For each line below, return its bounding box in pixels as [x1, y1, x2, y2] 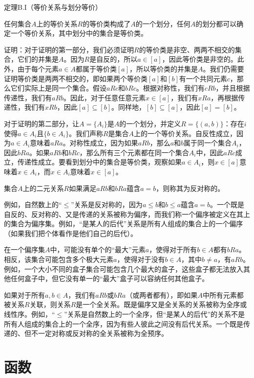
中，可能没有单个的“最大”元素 [50, 244, 146, 255]
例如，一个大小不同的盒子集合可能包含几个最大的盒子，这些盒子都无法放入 [4, 263, 243, 274]
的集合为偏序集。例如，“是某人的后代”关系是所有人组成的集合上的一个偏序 [4, 218, 243, 229]
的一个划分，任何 [135, 18, 190, 28]
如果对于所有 [4, 289, 45, 300]
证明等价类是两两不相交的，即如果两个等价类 [4, 73, 148, 83]
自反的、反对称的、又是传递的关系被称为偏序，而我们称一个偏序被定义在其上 [4, 209, 250, 219]
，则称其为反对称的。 [156, 183, 225, 193]
